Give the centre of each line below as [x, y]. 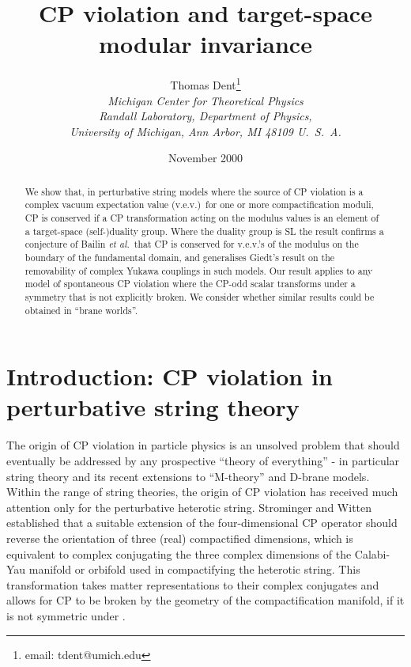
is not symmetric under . [66, 615]
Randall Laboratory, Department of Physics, [205, 116]
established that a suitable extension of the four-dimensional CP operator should [202, 523]
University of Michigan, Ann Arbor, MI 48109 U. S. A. [205, 131]
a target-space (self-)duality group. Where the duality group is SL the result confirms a [204, 231]
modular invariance [205, 44]
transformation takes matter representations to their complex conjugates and [193, 584]
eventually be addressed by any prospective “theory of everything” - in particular [203, 461]
